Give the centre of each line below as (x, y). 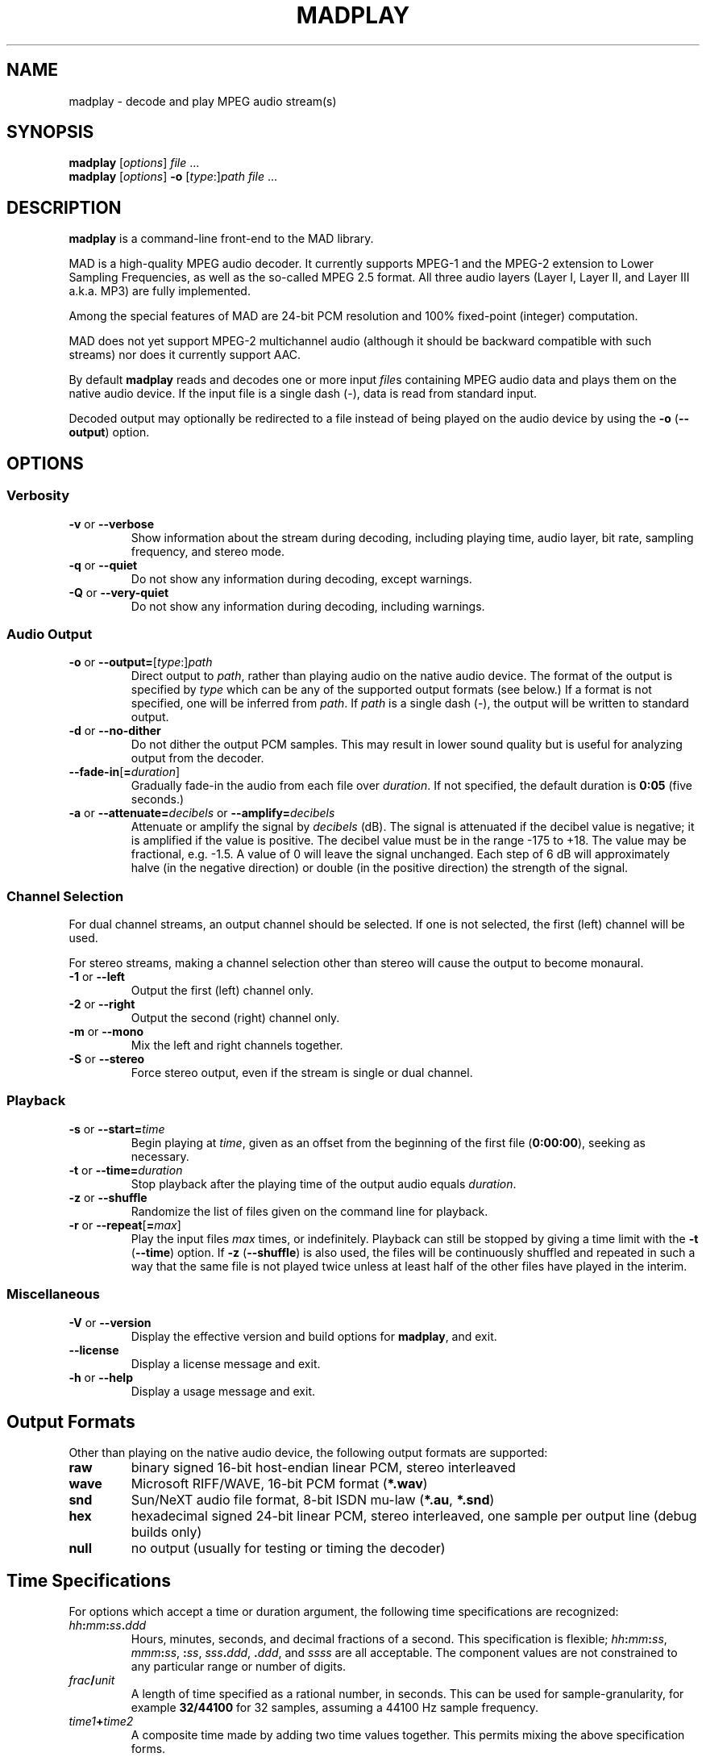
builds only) (166, 1532)
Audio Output (50, 634)
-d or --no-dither (115, 731)
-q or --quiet (103, 565)
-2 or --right (102, 1004)
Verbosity (38, 496)
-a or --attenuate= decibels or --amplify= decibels (202, 813)
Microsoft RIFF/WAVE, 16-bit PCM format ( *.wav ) (279, 1484)
